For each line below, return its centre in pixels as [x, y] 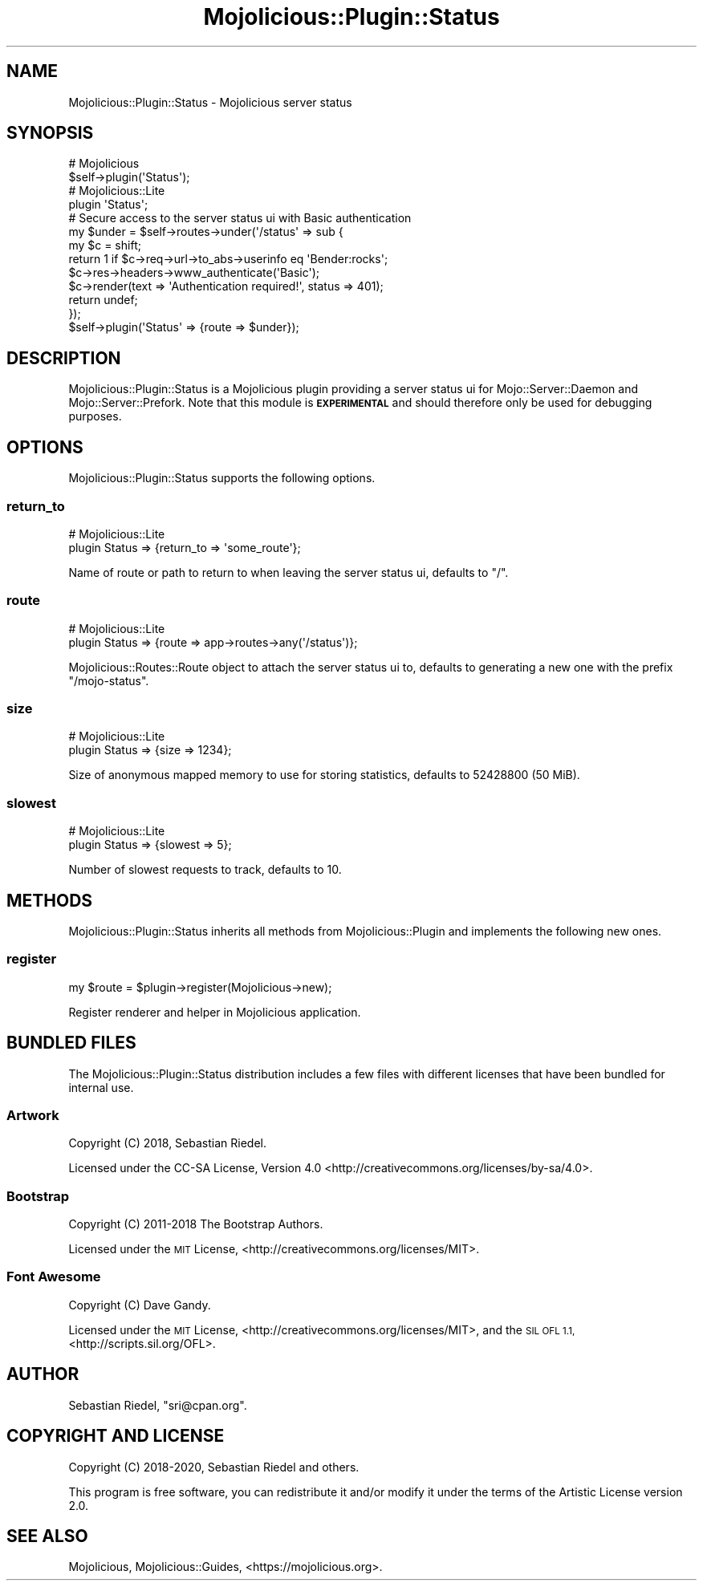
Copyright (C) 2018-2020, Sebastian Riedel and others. [214, 1467]
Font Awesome [54, 1277]
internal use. [101, 1087]
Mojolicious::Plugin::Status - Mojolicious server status [210, 102]
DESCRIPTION [64, 358]
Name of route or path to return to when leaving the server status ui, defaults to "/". [289, 572]
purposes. [95, 416]
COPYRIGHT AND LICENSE [116, 1436]
